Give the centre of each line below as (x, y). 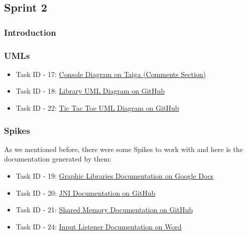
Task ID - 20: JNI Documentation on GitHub (86, 192)
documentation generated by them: (58, 159)
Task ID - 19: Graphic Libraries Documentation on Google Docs (115, 176)
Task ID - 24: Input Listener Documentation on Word (99, 226)
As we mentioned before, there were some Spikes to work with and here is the (124, 149)
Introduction (30, 32)
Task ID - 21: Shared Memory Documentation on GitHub (104, 210)
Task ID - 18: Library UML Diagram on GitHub (90, 91)
